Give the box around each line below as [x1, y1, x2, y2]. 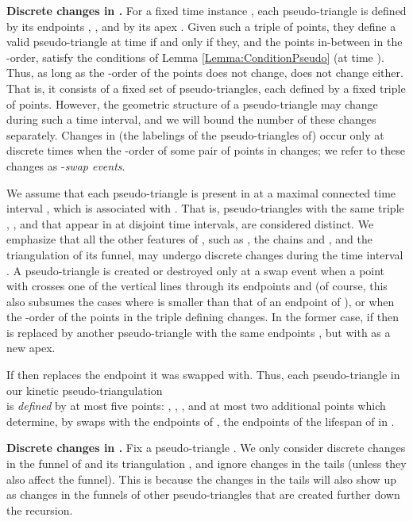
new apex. [6, 339, 56, 356]
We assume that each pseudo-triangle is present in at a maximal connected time [6, 184, 396, 201]
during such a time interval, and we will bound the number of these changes [6, 111, 376, 128]
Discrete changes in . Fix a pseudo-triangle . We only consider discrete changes [6, 439, 406, 456]
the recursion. [6, 501, 73, 518]
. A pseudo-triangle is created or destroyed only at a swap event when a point [6, 262, 385, 278]
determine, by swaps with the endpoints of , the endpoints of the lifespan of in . [6, 412, 395, 429]
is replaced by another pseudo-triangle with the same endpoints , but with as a [6, 324, 391, 340]
